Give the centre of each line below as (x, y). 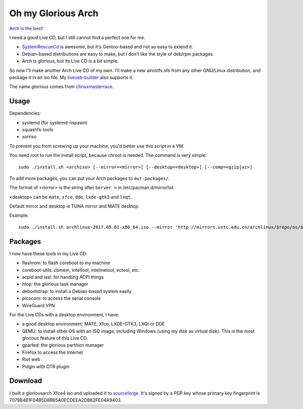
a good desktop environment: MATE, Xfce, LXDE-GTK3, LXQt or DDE (93, 324)
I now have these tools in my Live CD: (48, 254)
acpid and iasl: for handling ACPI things (63, 277)
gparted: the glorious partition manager (63, 345)
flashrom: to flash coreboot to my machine (66, 263)
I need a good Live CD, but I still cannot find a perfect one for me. (78, 37)
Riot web (31, 359)
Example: (19, 216)
